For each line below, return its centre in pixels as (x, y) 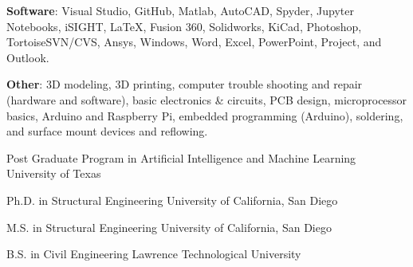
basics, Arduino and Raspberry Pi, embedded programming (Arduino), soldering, (205, 115)
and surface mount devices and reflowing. (107, 131)
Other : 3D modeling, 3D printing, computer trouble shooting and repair (185, 84)
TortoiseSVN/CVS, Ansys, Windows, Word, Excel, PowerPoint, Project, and (194, 42)
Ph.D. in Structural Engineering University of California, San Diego (172, 200)
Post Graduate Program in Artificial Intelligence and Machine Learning (181, 157)
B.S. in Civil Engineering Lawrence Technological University (154, 254)
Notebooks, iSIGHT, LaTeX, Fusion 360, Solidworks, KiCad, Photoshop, (184, 26)
